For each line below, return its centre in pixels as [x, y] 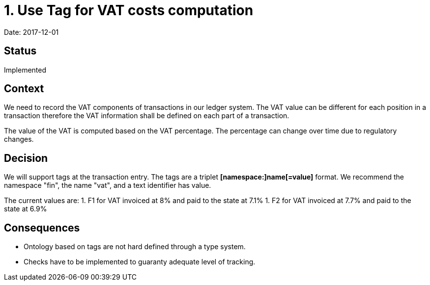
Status [20, 51]
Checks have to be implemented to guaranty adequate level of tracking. [140, 262]
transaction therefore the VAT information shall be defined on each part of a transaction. [147, 116]
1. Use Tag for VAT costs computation [129, 10]
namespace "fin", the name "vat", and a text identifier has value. [108, 185]
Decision [26, 158]
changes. [19, 139]
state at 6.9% [26, 209]
